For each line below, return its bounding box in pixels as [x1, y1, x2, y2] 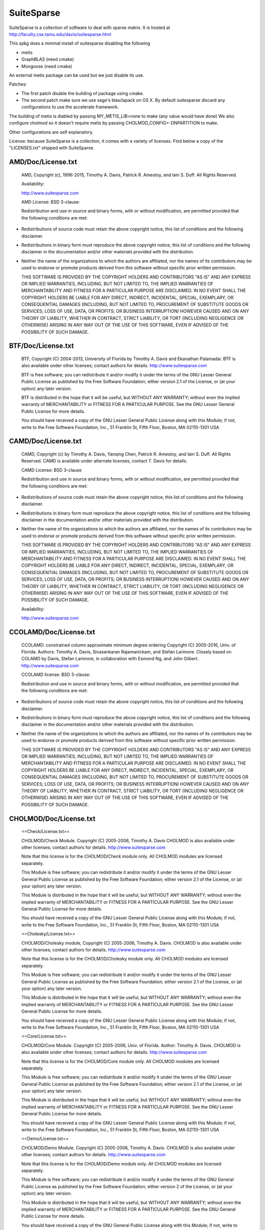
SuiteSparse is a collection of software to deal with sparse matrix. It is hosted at [9, 25, 170, 31]
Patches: [9, 81, 27, 87]
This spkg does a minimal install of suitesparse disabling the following [9, 40, 151, 46]
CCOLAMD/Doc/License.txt [9, 628, 96, 636]
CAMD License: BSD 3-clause [21, 467, 82, 473]
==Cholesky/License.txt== [21, 931, 76, 937]
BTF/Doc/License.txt [9, 342, 74, 350]
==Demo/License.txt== [21, 1136, 69, 1141]
